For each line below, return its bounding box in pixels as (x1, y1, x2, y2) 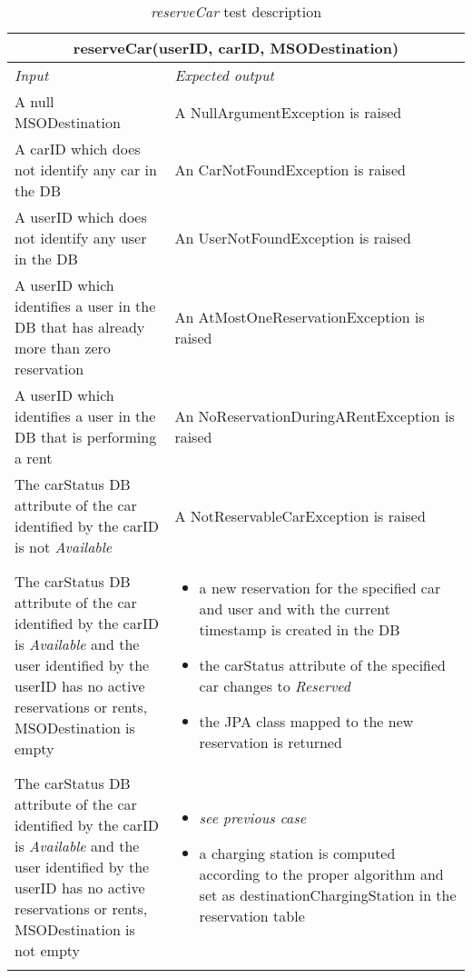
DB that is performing (15, 426, 157, 447)
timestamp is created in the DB (199, 619, 400, 640)
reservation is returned (199, 732, 342, 753)
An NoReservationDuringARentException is (174, 405, 455, 426)
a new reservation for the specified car (199, 577, 441, 598)
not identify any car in (15, 159, 157, 180)
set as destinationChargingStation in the (199, 884, 457, 905)
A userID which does (15, 206, 147, 227)
